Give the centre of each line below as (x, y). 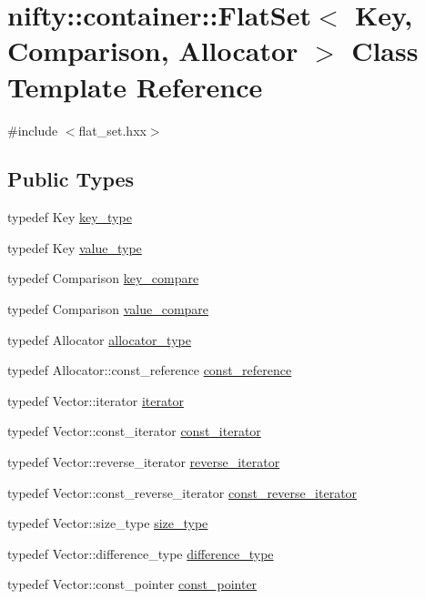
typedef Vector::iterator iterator (96, 400)
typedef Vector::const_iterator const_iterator (134, 431)
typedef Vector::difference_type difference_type (141, 553)
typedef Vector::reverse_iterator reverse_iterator (144, 462)
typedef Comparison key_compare (103, 278)
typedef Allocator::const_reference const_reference (150, 370)
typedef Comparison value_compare (108, 309)
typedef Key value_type (75, 247)
